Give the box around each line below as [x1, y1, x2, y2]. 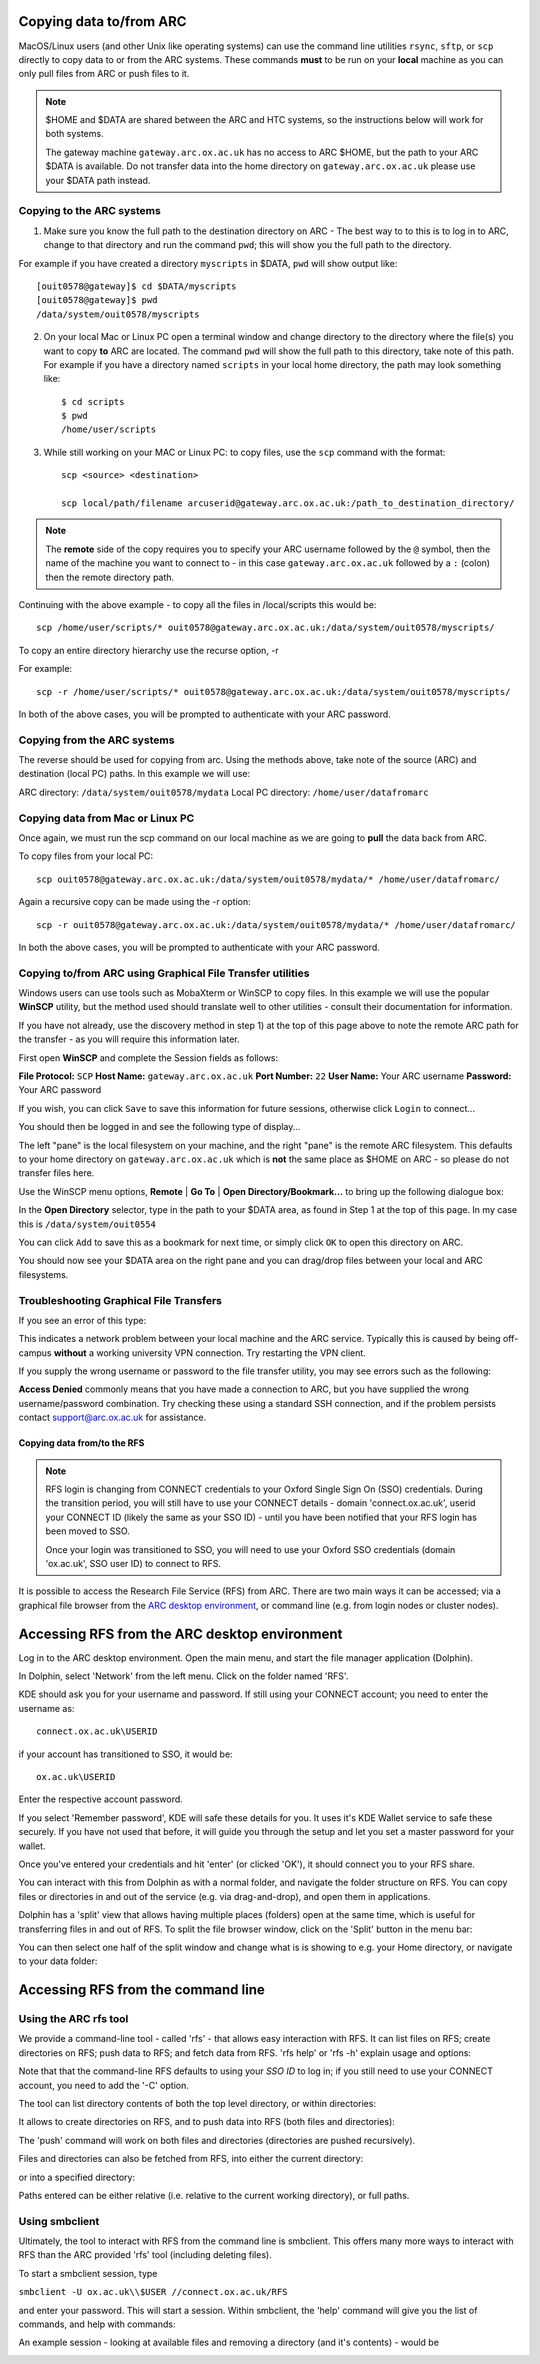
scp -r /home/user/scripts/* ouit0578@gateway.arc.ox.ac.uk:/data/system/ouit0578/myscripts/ [36, 686, 511, 697]
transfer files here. [18, 1167, 95, 1179]
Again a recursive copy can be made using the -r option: [18, 896, 251, 908]
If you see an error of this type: [18, 1314, 147, 1326]
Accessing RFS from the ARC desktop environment [18, 1625, 343, 1642]
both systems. [45, 128, 104, 140]
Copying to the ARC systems [18, 204, 162, 218]
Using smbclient [18, 2214, 100, 2228]
